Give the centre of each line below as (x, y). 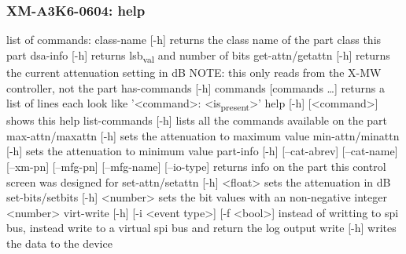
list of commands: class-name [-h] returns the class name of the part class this (194, 40)
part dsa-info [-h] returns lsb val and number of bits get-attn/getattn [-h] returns (198, 56)
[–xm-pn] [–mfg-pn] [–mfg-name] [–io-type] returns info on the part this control (196, 167)
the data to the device (59, 243)
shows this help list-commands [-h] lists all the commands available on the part (197, 120)
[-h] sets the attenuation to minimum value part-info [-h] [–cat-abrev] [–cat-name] (202, 151)
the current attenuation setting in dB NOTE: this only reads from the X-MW (194, 72)
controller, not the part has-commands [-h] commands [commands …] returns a (196, 87)
